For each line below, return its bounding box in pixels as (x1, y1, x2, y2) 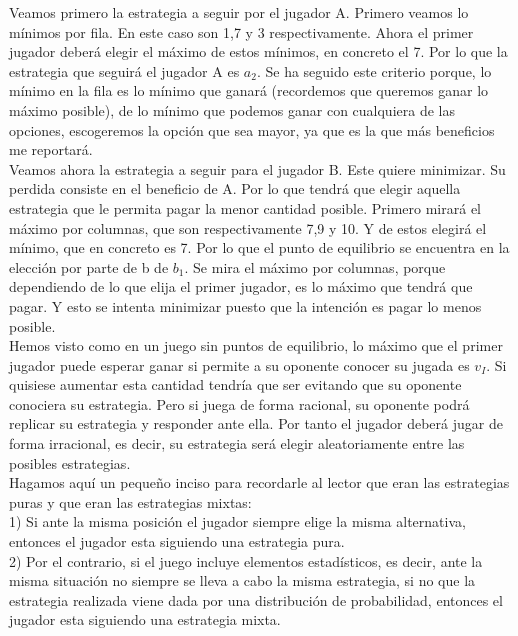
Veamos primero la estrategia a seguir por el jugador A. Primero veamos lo (9, 2, 469, 22)
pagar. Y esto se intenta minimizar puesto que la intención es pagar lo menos (9, 295, 482, 316)
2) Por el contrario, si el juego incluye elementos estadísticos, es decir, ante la (9, 550, 483, 571)
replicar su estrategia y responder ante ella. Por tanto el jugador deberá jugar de (9, 413, 503, 434)
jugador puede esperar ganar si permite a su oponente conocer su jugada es (9, 354, 470, 375)
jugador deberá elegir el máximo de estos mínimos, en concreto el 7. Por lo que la (9, 41, 508, 62)
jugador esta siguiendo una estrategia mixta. (9, 609, 281, 630)
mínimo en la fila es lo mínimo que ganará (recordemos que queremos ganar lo (9, 80, 489, 101)
